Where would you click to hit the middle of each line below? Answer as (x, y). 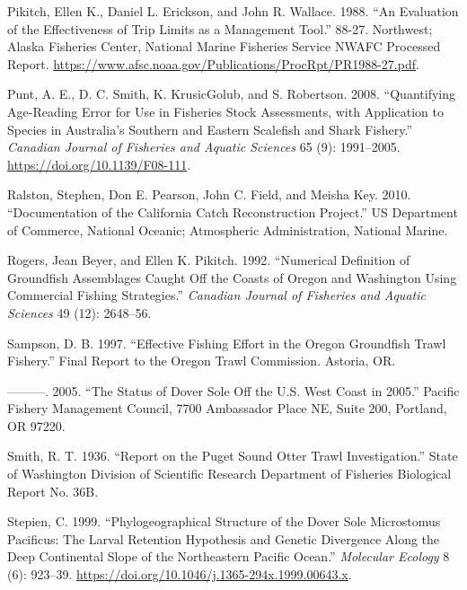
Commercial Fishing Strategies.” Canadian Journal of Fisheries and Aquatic (216, 295)
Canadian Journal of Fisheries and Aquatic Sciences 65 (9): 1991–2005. (204, 147)
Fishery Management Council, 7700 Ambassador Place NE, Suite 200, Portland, (227, 408)
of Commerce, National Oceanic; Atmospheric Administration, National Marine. (228, 229)
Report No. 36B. (53, 491)
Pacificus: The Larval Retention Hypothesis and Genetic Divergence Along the (224, 538)
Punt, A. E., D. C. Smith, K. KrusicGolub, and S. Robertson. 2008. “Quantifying (231, 94)
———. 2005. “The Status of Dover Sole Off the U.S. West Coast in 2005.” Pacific (233, 390)
